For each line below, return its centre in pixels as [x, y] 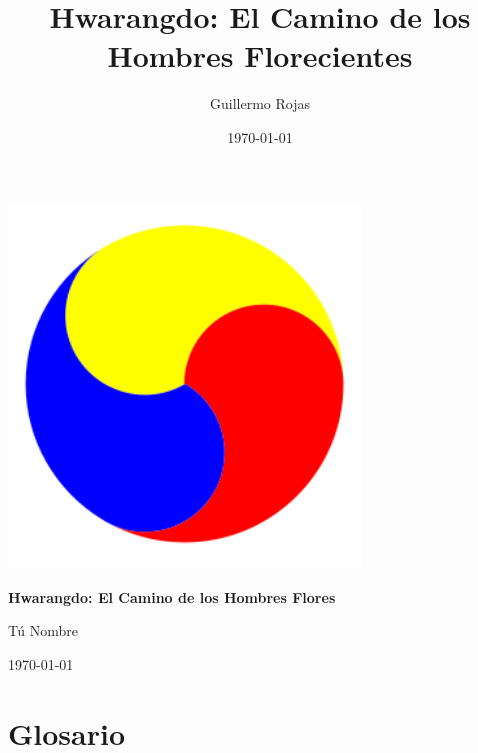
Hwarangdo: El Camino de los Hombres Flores [172, 596]
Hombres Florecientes [260, 55]
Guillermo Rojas [260, 103]
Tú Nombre [43, 630]
